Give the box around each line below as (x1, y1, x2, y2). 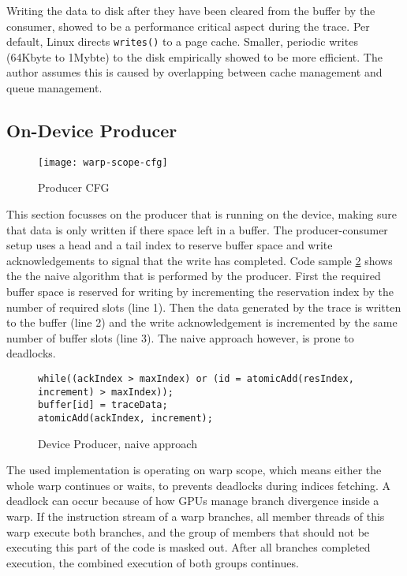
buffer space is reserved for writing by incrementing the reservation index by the (6, 283, 394, 300)
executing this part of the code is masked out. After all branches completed (6, 539, 371, 555)
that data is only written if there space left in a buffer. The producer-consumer (6, 221, 388, 238)
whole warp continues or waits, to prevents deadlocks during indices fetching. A (6, 477, 391, 493)
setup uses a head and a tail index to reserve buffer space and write (6, 237, 333, 253)
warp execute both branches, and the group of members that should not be (6, 523, 370, 540)
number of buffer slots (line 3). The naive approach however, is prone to (6, 329, 354, 346)
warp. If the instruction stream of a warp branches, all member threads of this (6, 508, 385, 525)
